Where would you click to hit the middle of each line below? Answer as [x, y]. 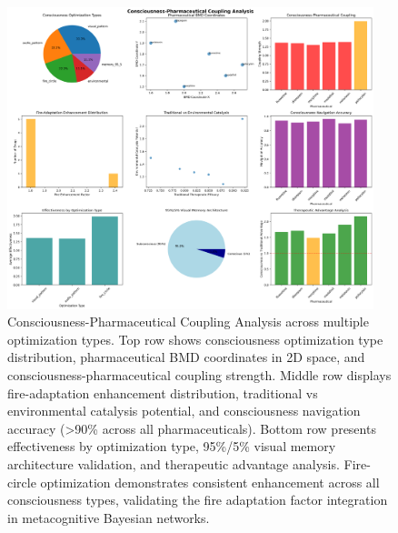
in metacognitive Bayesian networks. [109, 517]
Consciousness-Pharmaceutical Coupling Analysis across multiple [188, 322]
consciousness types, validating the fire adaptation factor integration [198, 500]
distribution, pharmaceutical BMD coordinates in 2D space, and [186, 357]
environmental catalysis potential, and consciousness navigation [184, 411]
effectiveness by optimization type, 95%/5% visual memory [172, 446]
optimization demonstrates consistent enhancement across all [210, 482]
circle [22, 482]
